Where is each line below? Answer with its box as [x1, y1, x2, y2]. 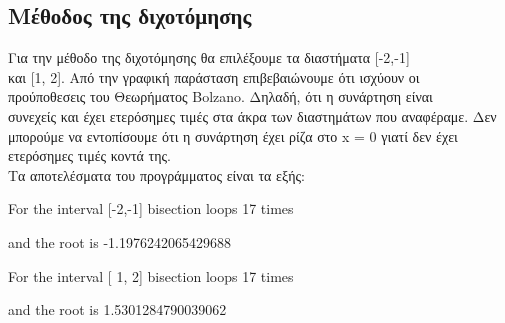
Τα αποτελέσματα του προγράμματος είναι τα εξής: [8, 164, 305, 185]
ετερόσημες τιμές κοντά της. [8, 145, 171, 166]
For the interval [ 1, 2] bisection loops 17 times [8, 265, 294, 286]
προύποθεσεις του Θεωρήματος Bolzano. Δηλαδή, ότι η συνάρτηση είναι [8, 86, 433, 107]
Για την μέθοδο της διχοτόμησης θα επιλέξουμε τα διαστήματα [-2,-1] [8, 47, 410, 68]
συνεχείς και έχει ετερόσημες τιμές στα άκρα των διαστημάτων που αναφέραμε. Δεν [8, 105, 497, 126]
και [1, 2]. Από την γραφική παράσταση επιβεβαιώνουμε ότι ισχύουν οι [8, 66, 420, 87]
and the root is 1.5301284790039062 [8, 299, 227, 320]
